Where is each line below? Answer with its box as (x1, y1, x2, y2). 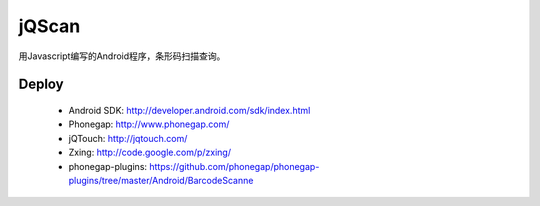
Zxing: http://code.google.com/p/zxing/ (68, 146, 232, 159)
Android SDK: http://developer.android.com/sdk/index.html (68, 104, 311, 116)
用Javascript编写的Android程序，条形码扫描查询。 (18, 50, 226, 62)
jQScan (18, 15, 81, 37)
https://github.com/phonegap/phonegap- (149, 160, 320, 172)
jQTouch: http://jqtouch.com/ (68, 132, 188, 144)
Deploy (18, 76, 64, 93)
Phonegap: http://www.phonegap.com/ (68, 118, 230, 130)
